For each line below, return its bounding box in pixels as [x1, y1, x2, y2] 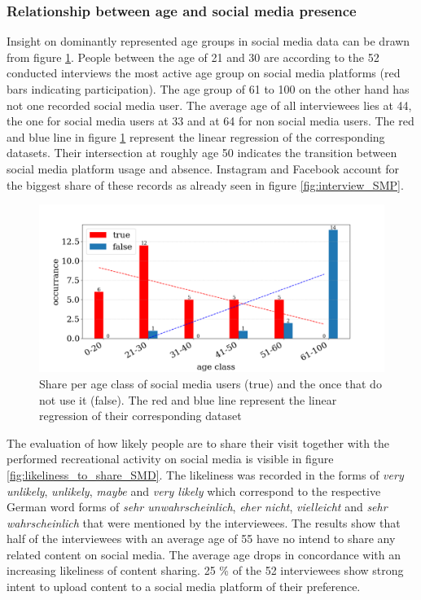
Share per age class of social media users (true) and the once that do [39, 374, 382, 392]
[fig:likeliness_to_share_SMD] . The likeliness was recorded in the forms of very [7, 466, 404, 483]
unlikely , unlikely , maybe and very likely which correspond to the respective [7, 482, 381, 499]
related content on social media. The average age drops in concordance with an [7, 545, 401, 563]
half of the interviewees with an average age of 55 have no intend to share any [7, 530, 396, 547]
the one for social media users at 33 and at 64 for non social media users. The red [7, 112, 414, 129]
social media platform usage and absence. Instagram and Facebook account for [7, 160, 400, 177]
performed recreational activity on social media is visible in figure [7, 450, 334, 467]
